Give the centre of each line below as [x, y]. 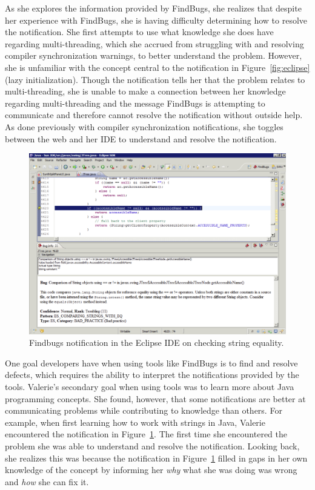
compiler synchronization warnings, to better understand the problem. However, [154, 55]
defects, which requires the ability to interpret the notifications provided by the [152, 375]
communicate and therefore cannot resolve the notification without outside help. [154, 115]
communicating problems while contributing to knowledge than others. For [144, 410]
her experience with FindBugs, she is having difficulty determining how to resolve [156, 20]
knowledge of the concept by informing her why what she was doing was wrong [151, 470]
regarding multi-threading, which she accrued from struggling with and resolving [154, 43]
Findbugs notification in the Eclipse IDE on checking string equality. [157, 343]
